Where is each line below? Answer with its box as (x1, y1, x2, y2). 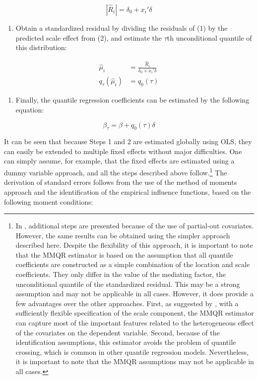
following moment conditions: (4, 196, 93, 207)
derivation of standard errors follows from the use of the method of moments (4, 177, 237, 187)
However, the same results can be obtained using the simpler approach (15, 230, 230, 240)
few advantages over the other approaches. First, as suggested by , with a (15, 298, 239, 308)
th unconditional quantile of (167, 32, 252, 43)
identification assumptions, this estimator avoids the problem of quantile (15, 337, 236, 347)
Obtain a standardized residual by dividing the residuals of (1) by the (15, 23, 228, 33)
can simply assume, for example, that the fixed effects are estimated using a (4, 156, 235, 166)
